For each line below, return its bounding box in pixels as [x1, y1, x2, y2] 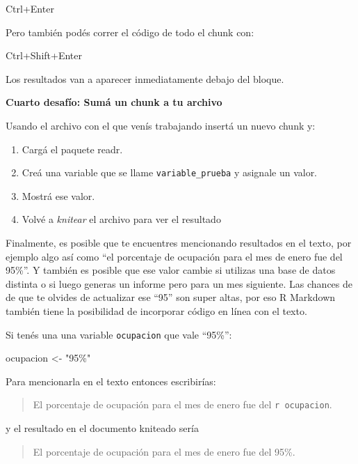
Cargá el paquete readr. [22, 141, 123, 156]
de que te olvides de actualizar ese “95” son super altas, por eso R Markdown [6, 290, 336, 304]
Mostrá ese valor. [22, 188, 95, 203]
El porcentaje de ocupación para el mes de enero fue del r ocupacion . [33, 397, 332, 412]
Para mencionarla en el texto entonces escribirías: [6, 373, 216, 388]
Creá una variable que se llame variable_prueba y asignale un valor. [22, 165, 318, 180]
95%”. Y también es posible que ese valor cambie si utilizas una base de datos [6, 263, 336, 277]
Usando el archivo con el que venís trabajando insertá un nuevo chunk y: [6, 118, 316, 132]
